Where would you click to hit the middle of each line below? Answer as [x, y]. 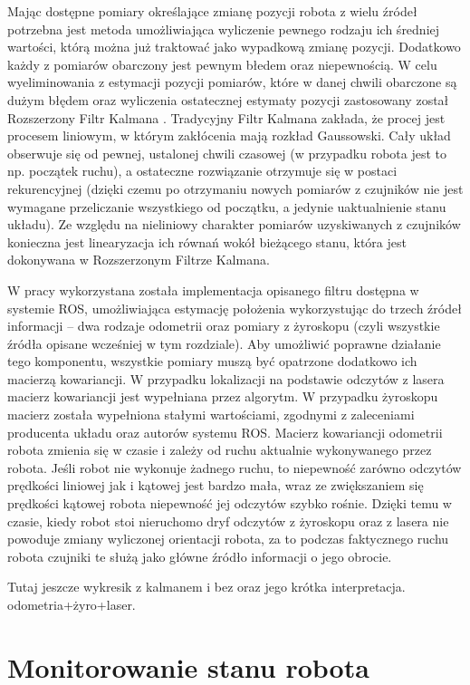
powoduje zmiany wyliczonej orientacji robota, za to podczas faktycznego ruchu [228, 539]
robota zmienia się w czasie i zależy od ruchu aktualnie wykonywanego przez [220, 450]
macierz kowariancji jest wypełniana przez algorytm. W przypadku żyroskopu [223, 396]
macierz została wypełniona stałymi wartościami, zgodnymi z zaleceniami [211, 415]
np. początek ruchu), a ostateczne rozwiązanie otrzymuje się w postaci [202, 171]
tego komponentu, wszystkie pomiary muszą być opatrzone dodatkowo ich [212, 361]
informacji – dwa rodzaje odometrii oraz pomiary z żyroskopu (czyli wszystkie [224, 326]
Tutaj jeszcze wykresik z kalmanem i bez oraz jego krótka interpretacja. [206, 587]
